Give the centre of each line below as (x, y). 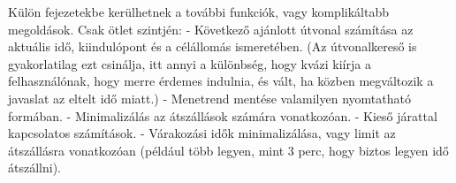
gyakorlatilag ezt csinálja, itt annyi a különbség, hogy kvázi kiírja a (190, 63)
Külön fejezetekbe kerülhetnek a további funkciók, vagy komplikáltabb (198, 11)
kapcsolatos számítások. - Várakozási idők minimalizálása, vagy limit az (202, 133)
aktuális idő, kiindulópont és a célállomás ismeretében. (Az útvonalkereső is (213, 46)
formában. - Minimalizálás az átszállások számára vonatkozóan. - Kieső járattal (223, 115)
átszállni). (34, 168)
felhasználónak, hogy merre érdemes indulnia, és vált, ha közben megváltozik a (221, 81)
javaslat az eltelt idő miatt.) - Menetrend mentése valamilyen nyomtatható (209, 98)
